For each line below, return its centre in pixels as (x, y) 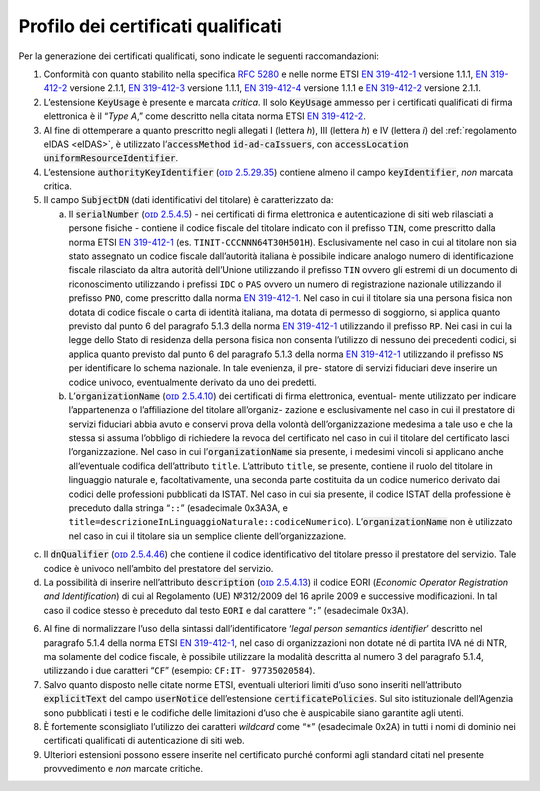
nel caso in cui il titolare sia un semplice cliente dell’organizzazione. (207, 536)
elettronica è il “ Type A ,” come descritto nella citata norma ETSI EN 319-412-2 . (205, 116)
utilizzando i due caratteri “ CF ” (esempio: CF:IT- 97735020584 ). (179, 671)
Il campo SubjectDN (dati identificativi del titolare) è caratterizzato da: (188, 200)
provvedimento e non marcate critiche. (123, 769)
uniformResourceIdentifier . (111, 158)
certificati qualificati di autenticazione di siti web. (144, 741)
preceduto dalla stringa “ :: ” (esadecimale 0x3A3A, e (178, 508)
